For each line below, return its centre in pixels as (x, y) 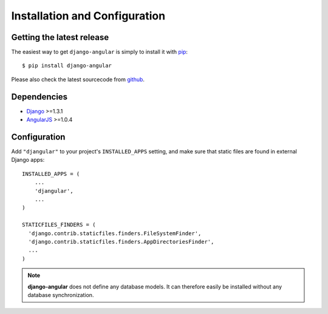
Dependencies (39, 97)
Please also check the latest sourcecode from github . (78, 79)
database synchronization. (61, 295)
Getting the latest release (60, 37)
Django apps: (28, 160)
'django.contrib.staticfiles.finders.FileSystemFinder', (115, 233)
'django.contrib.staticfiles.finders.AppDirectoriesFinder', (121, 242)
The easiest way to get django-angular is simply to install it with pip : (100, 52)
